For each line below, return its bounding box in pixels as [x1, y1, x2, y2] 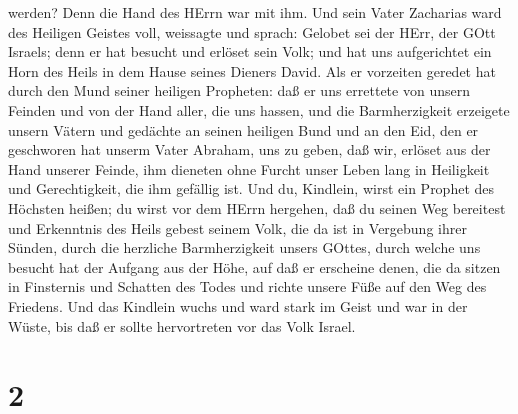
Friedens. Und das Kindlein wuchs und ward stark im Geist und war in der [8, 295, 468, 316]
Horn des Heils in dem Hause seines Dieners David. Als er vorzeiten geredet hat [8, 60, 496, 81]
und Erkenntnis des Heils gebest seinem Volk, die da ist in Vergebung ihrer [8, 217, 467, 238]
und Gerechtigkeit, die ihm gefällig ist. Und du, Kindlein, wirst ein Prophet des [8, 178, 495, 199]
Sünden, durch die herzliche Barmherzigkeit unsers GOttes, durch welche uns [8, 237, 481, 258]
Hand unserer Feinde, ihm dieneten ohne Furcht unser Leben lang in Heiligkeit [8, 158, 490, 179]
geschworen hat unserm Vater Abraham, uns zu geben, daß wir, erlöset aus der [8, 139, 491, 160]
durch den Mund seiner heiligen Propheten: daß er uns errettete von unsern [8, 80, 470, 101]
